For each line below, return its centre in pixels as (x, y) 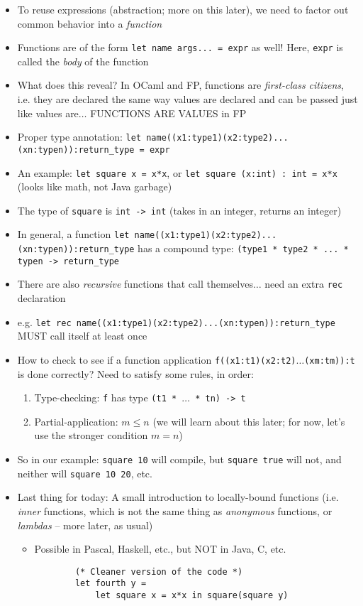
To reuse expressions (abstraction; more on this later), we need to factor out (183, 9)
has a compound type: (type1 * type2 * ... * (243, 248)
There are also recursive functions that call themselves (135, 284)
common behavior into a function (90, 23)
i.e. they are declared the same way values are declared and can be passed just (188, 99)
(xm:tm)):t (330, 361)
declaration (41, 298)
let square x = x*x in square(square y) (192, 595)
